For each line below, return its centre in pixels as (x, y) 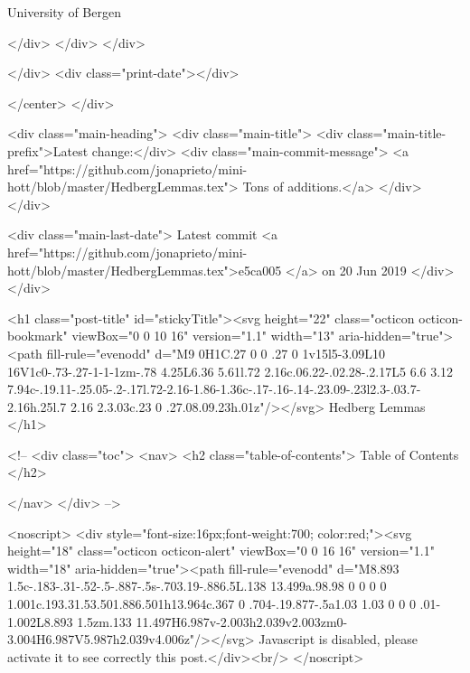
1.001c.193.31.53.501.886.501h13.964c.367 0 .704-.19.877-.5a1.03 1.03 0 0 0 (211, 604)
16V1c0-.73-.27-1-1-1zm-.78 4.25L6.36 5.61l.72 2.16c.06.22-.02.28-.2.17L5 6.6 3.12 (230, 371)
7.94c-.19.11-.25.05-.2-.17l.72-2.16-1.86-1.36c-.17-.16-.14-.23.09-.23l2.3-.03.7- (214, 389)
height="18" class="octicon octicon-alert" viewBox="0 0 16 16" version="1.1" (221, 551)
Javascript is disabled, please (338, 639)
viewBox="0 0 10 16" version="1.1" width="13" (203, 336)
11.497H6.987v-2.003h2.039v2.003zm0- (242, 621)
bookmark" (38, 336)
